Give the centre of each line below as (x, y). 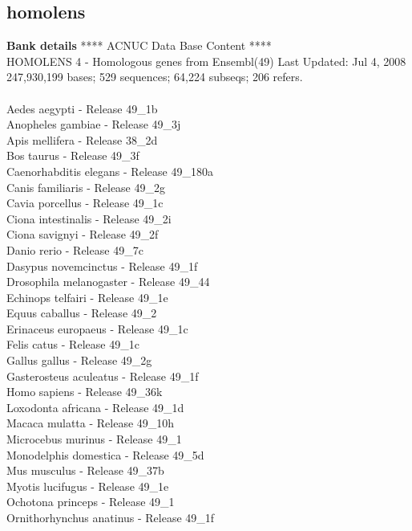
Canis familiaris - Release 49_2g (86, 187)
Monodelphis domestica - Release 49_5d (105, 454)
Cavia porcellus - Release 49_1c (85, 203)
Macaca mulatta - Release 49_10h (91, 423)
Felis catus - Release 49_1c (73, 344)
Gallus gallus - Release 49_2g (79, 360)
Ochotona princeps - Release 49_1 (91, 502)
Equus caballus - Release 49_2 (82, 313)
